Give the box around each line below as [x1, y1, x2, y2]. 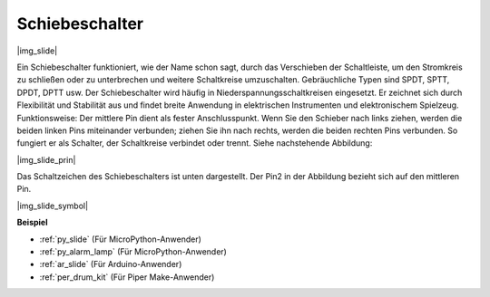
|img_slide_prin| [16, 154, 76, 165]
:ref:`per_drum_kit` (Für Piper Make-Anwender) [39, 272, 215, 283]
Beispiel [16, 217, 48, 228]
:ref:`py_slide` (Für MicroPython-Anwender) [39, 234, 201, 244]
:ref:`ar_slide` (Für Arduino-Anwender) [39, 259, 182, 270]
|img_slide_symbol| [16, 200, 89, 211]
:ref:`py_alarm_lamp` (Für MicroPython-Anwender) [39, 246, 227, 257]
